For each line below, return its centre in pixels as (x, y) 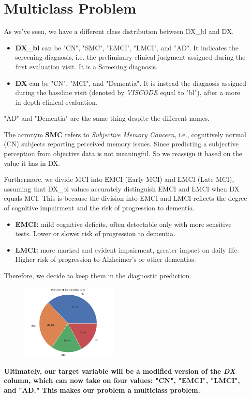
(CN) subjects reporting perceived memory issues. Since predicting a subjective (121, 144)
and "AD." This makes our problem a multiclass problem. (102, 390)
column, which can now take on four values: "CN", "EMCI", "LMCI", (122, 380)
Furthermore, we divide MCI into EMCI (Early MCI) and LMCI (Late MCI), (119, 179)
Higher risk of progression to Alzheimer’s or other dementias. (106, 259)
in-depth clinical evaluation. (56, 102)
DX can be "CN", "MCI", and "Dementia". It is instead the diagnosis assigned (131, 83)
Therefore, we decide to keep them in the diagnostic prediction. (98, 275)
